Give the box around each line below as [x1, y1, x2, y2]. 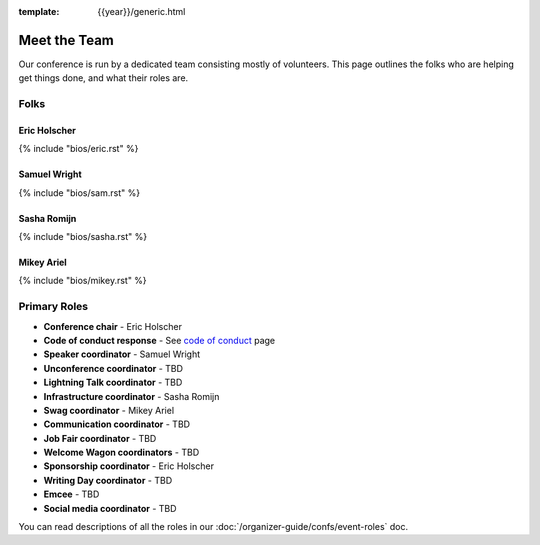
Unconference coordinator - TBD [43, 362, 184, 374]
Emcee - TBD [43, 488, 100, 500]
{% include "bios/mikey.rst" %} [18, 275, 147, 287]
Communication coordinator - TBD [43, 418, 190, 430]
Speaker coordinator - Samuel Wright [43, 348, 201, 360]
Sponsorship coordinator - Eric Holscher [43, 460, 215, 472]
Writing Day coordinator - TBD [43, 474, 173, 486]
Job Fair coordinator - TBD [43, 432, 157, 444]
